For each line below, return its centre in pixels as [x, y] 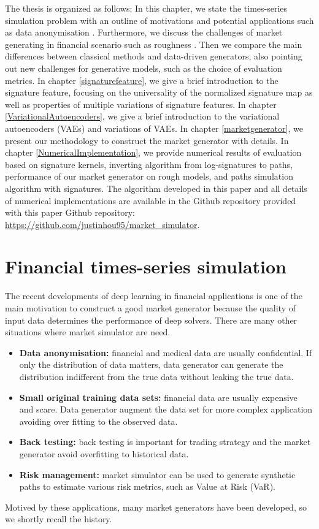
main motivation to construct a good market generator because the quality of [150, 308]
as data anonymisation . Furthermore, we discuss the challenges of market [144, 32]
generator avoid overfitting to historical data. [104, 453]
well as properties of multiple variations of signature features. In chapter [141, 104]
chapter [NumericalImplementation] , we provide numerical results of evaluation [153, 152]
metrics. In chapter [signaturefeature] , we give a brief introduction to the [142, 80]
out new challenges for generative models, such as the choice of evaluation [144, 68]
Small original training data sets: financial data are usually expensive [158, 397]
